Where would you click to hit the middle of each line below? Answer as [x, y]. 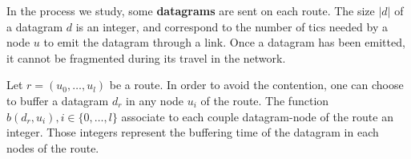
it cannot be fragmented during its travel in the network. [146, 57]
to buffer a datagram [58, 100]
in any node [155, 100]
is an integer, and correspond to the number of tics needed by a [232, 26]
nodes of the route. [53, 147]
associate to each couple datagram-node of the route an [257, 116]
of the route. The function [265, 100]
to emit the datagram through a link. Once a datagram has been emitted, [224, 42]
